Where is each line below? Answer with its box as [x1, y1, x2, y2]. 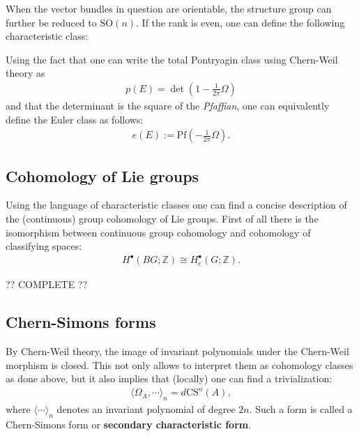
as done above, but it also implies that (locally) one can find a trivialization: [6, 371, 333, 386]
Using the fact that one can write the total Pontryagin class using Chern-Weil [6, 52, 338, 66]
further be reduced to [6, 15, 97, 29]
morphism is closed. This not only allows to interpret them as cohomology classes [6, 357, 353, 372]
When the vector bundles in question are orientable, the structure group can [6, 1, 332, 15]
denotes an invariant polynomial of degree [56, 402, 236, 416]
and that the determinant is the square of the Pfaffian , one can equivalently [6, 98, 330, 112]
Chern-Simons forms [6, 311, 156, 333]
